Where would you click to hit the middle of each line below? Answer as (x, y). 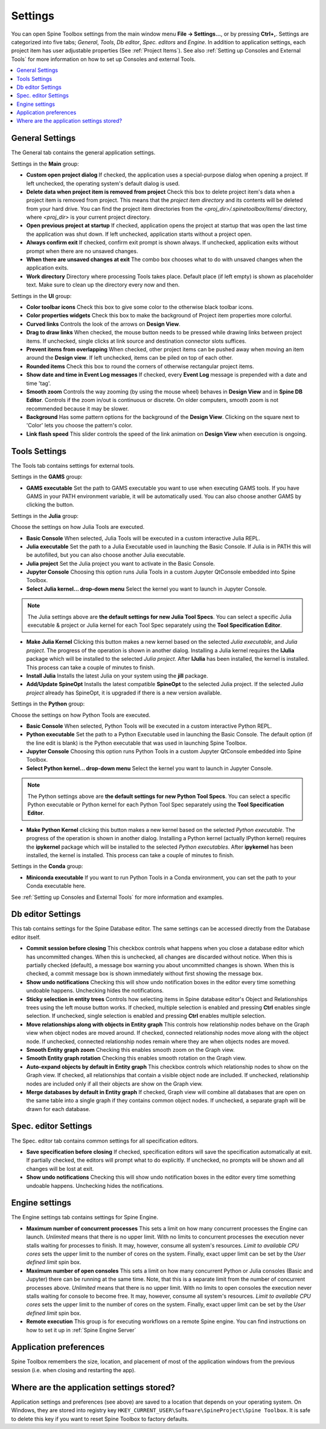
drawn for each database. (58, 1109)
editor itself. (26, 937)
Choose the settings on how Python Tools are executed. (81, 715)
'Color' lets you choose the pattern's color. (79, 426)
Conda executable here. (56, 886)
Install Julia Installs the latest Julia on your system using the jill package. (117, 676)
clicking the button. (50, 505)
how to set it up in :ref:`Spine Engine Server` (81, 1330)
